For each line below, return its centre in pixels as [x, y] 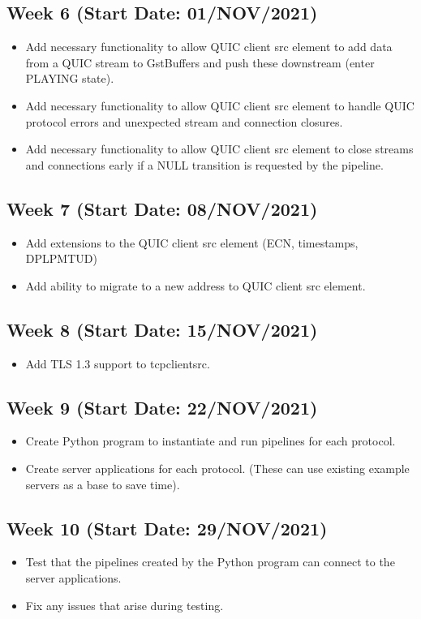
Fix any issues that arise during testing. [125, 605]
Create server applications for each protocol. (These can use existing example [217, 468]
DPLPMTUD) [61, 258]
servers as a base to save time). [103, 484]
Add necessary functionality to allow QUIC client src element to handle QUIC [220, 105]
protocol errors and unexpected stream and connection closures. [184, 121]
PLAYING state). [70, 78]
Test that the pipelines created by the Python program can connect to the [210, 562]
